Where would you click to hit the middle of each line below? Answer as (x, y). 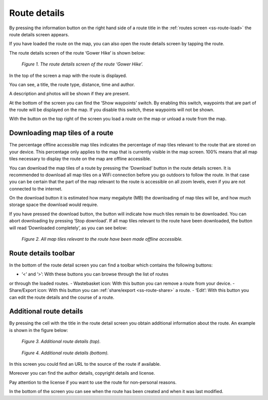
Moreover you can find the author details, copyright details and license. (82, 373)
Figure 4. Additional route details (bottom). (65, 353)
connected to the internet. (36, 189)
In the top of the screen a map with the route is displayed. (68, 75)
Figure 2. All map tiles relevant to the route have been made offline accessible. (102, 239)
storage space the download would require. (54, 205)
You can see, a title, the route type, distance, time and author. (72, 84)
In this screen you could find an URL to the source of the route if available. (85, 364)
